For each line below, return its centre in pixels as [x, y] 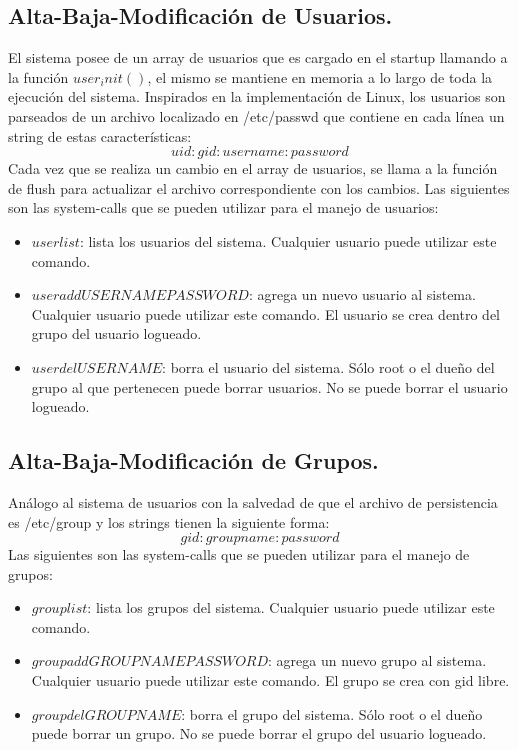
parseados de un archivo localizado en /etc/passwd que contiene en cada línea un [256, 115]
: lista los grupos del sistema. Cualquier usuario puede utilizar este [291, 607]
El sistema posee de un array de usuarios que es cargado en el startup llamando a [258, 57]
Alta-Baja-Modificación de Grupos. [193, 460]
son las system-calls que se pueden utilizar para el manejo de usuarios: [223, 207]
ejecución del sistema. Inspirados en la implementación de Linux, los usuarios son [257, 96]
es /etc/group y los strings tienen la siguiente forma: [169, 521]
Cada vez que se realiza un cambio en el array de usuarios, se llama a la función [253, 168]
